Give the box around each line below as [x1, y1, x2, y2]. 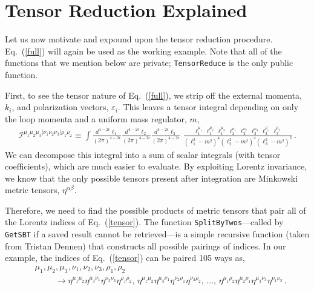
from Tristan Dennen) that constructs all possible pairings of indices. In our [5, 239, 286, 252]
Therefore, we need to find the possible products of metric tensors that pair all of [5, 203, 306, 216]
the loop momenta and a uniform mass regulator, [5, 112, 187, 125]
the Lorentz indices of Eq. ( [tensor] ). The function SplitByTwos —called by [5, 216, 284, 228]
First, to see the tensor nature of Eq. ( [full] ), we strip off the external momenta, [5, 88, 302, 101]
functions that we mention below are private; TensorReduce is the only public [5, 56, 293, 69]
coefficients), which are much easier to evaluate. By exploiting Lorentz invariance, [5, 160, 307, 173]
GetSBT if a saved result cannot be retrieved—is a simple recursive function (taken [5, 228, 310, 240]
